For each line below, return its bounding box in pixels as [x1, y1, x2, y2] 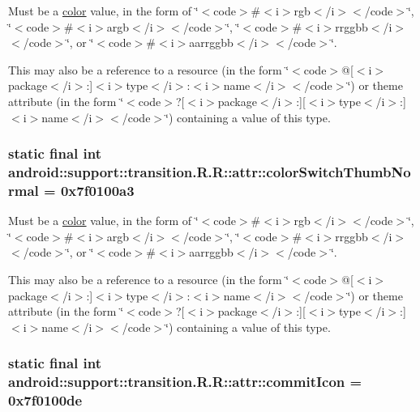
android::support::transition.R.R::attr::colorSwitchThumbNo [8, 162, 411, 181]
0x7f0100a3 [60, 180, 135, 200]
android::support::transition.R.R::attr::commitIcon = [8, 372, 362, 392]
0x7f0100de [8, 390, 83, 410]
